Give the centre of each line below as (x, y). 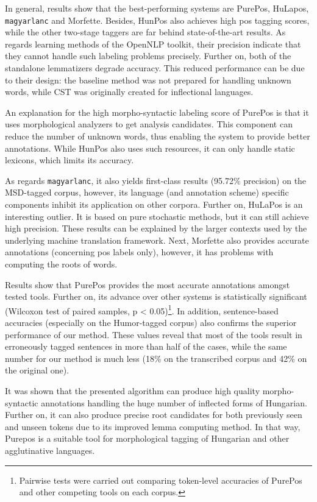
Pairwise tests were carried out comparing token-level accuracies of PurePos (161, 480)
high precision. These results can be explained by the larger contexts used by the (156, 228)
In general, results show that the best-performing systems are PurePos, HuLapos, (157, 8)
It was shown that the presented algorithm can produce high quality (133, 391)
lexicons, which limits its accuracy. (69, 160)
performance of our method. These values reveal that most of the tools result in (154, 334)
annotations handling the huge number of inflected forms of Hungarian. (174, 402)
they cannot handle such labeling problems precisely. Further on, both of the (148, 56)
